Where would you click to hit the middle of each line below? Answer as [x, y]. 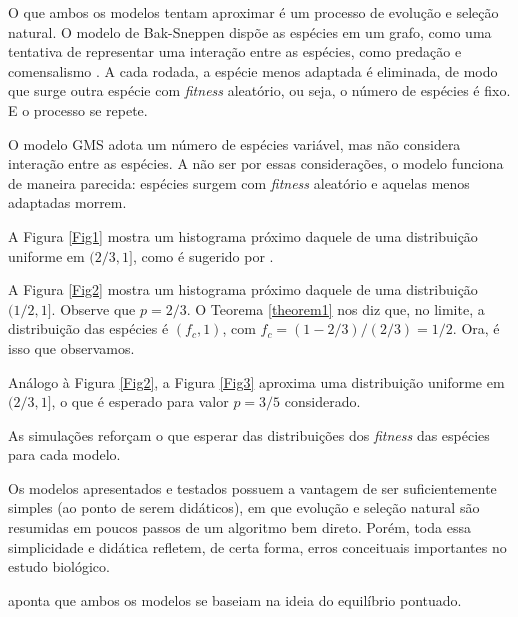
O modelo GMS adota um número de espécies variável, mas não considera [234, 143]
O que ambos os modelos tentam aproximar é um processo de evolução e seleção [253, 12]
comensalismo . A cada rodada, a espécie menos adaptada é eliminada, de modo [253, 70]
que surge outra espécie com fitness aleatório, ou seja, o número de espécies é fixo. [259, 90]
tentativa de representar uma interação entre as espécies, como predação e [235, 51]
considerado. [322, 401]
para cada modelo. [64, 454]
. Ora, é [476, 328]
